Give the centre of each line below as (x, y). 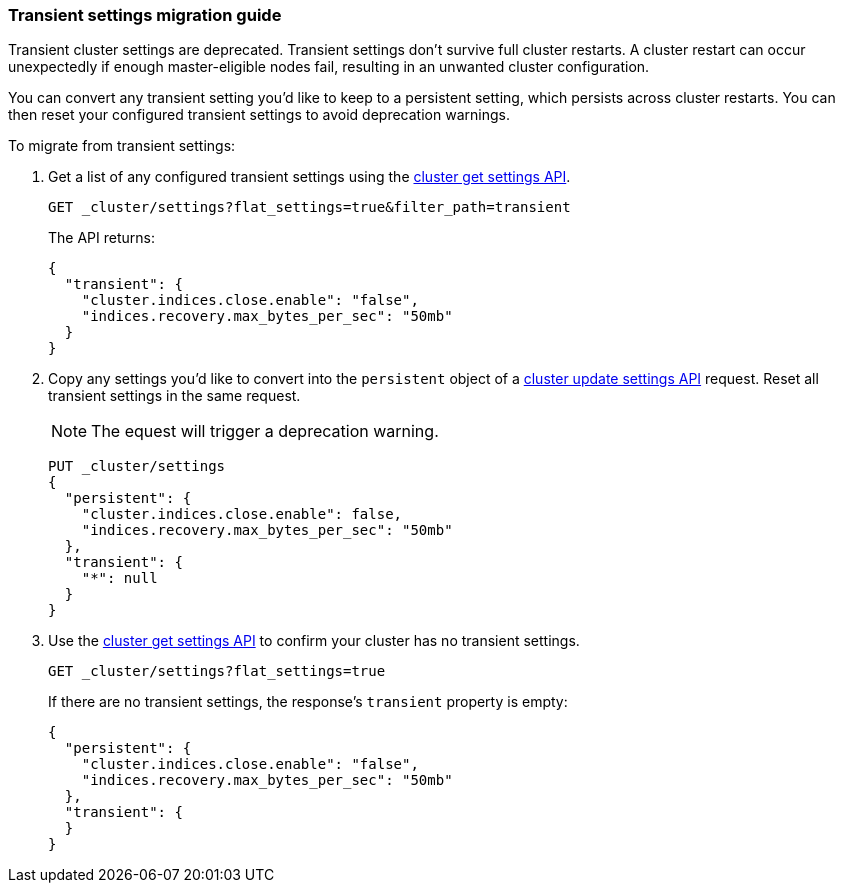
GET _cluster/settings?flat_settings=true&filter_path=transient (309, 207)
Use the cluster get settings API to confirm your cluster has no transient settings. (314, 641)
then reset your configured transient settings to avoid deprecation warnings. (259, 115)
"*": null (119, 578)
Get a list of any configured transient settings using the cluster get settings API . (309, 177)
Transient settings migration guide (145, 15)
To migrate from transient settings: (122, 146)
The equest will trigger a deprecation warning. (265, 431)
